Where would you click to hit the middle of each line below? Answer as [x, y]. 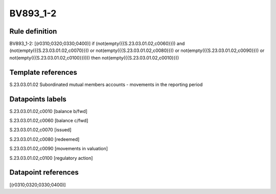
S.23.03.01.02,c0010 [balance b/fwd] [49, 111]
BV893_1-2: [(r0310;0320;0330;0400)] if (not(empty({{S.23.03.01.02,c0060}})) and [97, 44]
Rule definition [33, 31]
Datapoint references [44, 172]
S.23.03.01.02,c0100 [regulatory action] [51, 158]
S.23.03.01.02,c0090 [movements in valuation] [59, 149]
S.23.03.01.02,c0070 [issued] [40, 130]
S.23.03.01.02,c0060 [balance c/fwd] [49, 121]
